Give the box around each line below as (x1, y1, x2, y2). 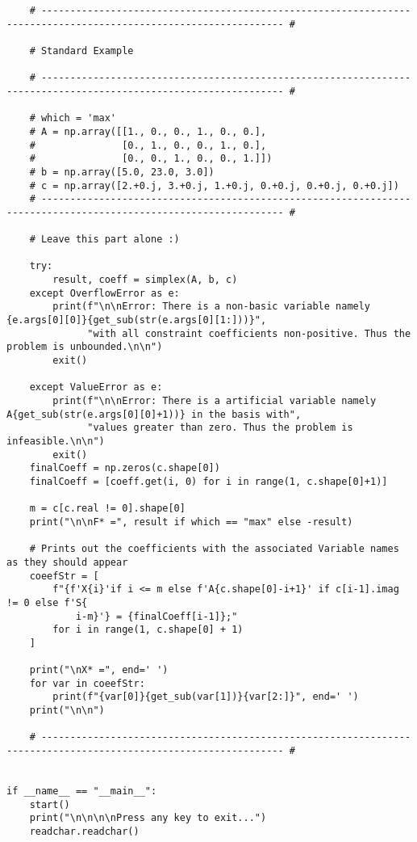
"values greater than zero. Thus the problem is (87, 422, 353, 434)
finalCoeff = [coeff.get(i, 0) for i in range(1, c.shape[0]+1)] (29, 475, 388, 487)
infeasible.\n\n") (6, 436, 105, 447)
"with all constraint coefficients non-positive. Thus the (87, 327, 411, 339)
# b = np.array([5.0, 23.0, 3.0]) (29, 166, 215, 178)
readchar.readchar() (29, 826, 140, 838)
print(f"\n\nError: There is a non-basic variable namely (52, 301, 371, 313)
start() (29, 798, 70, 810)
